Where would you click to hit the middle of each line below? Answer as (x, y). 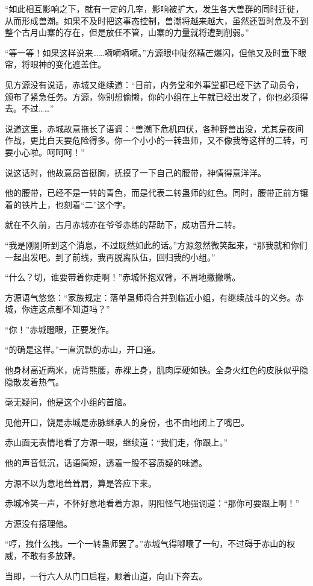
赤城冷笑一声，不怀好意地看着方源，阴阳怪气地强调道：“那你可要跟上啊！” (152, 503)
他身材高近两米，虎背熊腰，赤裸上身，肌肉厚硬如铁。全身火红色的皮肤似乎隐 (156, 370)
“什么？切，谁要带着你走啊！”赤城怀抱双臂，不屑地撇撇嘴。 (123, 277)
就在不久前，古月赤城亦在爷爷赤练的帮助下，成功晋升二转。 (123, 225)
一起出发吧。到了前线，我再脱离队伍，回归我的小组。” (110, 257)
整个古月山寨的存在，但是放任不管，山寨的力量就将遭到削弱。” (127, 32)
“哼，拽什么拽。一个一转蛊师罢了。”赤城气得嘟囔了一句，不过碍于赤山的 (146, 543)
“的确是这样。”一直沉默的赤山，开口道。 (83, 349)
